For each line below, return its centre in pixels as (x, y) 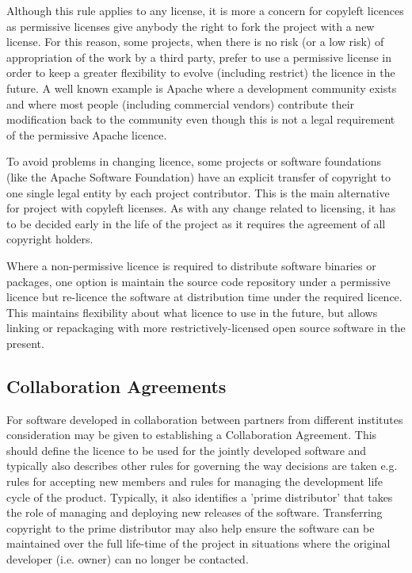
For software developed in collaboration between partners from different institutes (205, 419)
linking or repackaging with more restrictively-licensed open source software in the (206, 328)
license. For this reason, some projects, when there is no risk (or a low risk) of (195, 42)
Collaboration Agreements (116, 386)
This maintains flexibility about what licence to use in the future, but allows (192, 312)
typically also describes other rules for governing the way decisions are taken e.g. (202, 466)
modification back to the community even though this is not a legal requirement (201, 119)
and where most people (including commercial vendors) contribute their (181, 103)
